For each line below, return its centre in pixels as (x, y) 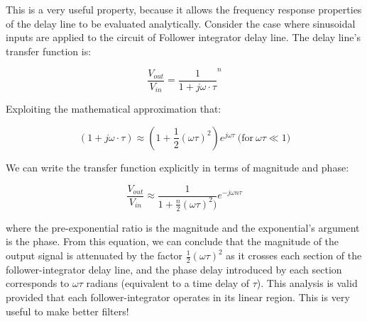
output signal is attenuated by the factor (94, 255)
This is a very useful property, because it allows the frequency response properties (184, 9)
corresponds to (38, 283)
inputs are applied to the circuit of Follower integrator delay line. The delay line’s (183, 37)
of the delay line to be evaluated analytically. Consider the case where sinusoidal (181, 23)
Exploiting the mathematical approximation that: (114, 109)
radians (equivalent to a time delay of (168, 283)
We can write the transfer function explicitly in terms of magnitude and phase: (177, 167)
